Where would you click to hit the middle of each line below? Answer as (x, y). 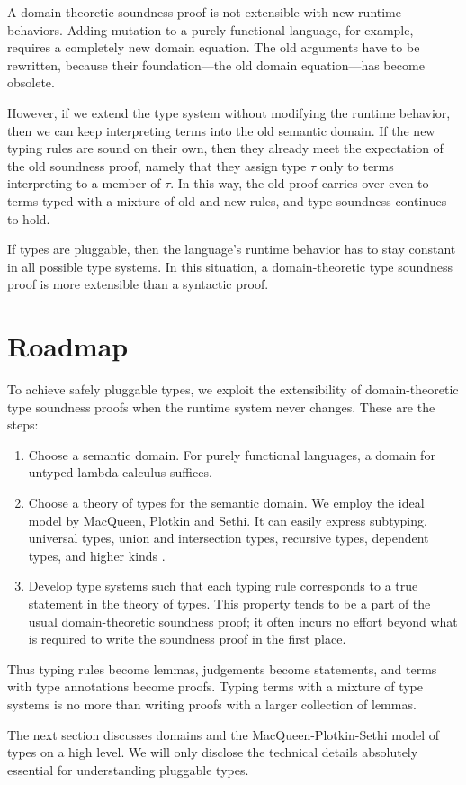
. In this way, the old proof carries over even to (300, 183)
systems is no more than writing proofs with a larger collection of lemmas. (212, 704)
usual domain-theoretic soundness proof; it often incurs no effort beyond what (243, 621)
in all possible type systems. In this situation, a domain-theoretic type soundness (230, 266)
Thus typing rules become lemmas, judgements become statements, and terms (222, 668)
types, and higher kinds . (97, 555)
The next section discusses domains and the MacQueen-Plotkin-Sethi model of (224, 734)
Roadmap (68, 346)
